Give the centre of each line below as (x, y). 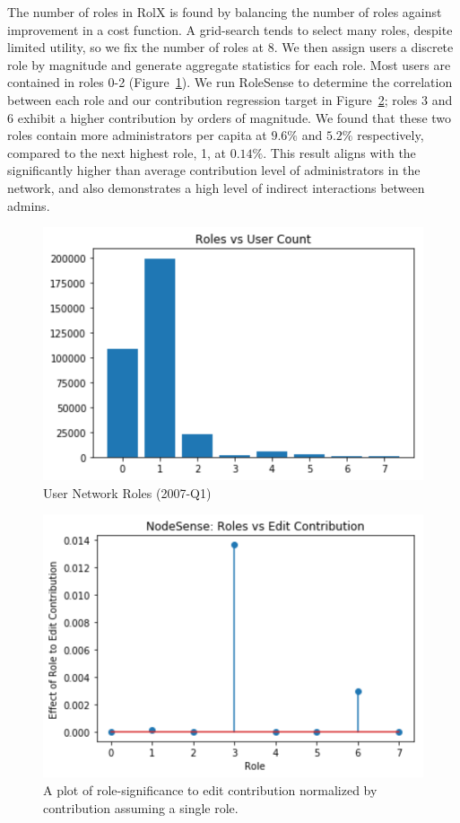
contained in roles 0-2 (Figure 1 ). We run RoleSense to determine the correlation (230, 82)
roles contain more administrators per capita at (137, 135)
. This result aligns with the (339, 152)
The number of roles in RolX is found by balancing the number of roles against (225, 12)
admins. (29, 205)
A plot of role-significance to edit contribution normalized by (210, 790)
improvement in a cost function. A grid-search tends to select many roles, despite (230, 29)
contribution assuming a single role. (141, 807)
